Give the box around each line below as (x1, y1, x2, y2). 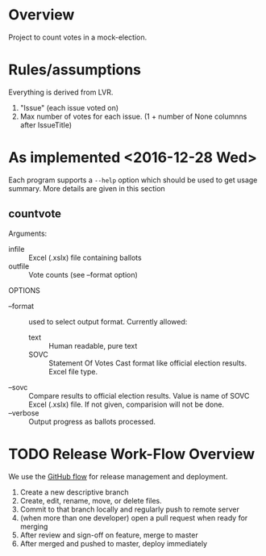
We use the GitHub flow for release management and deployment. (8, 471, 228, 481)
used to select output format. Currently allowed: (28, 316, 188, 326)
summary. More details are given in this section (8, 183, 165, 193)
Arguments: (8, 228, 48, 238)
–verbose (8, 408, 39, 417)
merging (19, 521, 48, 531)
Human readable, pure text (48, 341, 138, 350)
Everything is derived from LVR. (8, 87, 114, 97)
